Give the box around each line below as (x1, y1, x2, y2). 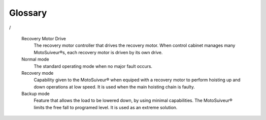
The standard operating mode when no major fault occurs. (33, 63, 153, 69)
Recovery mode (21, 70, 54, 76)
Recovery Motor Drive (21, 35, 66, 41)
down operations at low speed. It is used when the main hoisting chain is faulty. (33, 84, 195, 90)
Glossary (9, 7, 47, 18)
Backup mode (21, 91, 50, 97)
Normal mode (21, 57, 49, 62)
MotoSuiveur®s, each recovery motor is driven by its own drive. (33, 49, 163, 55)
